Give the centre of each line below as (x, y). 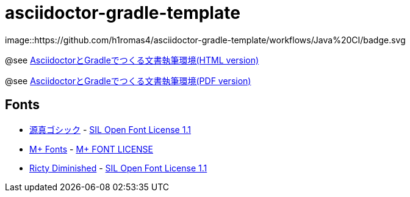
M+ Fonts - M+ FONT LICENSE (91, 149)
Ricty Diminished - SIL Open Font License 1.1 (118, 168)
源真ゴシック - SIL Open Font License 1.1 (110, 129)
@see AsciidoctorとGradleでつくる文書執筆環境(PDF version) (128, 81)
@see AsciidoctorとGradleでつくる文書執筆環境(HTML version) (132, 60)
